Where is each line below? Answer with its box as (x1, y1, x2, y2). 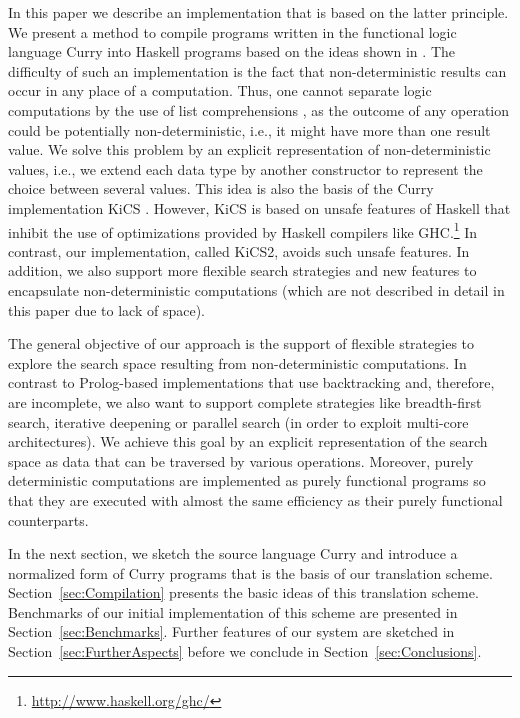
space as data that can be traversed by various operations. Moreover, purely (8, 450, 474, 471)
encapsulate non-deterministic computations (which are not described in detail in (8, 279, 505, 300)
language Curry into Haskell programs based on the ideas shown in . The (8, 41, 455, 62)
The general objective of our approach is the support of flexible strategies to (8, 333, 475, 354)
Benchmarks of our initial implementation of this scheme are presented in (8, 601, 458, 622)
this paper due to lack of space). (8, 299, 205, 320)
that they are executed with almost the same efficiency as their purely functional (8, 489, 503, 510)
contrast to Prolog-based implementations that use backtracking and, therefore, (8, 372, 495, 393)
